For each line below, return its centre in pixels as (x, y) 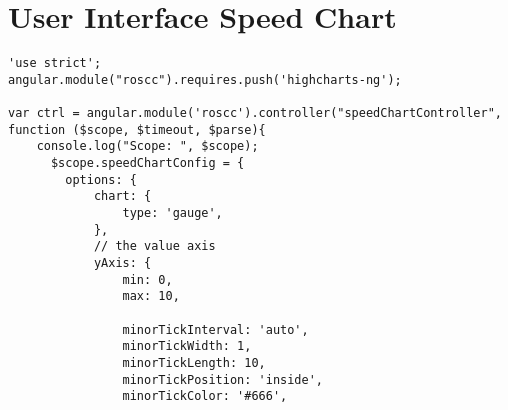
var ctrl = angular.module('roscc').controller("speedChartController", (255, 113)
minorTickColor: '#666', (205, 396)
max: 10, (151, 296)
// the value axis (154, 246)
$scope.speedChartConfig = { (147, 163)
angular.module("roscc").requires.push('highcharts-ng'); (205, 79)
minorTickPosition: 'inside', (222, 379)
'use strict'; (55, 63)
